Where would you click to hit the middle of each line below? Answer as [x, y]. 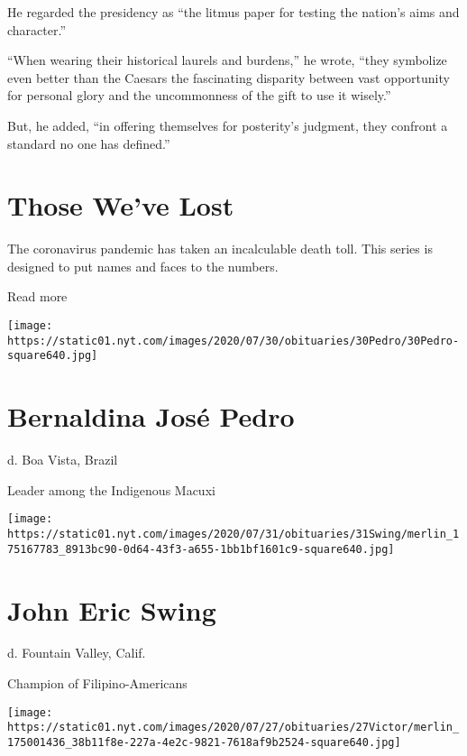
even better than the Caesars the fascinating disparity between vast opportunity [229, 77]
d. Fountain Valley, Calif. [77, 653]
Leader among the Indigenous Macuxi [111, 489]
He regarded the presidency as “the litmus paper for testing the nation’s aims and [233, 12]
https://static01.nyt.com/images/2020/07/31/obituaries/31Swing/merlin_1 [233, 534]
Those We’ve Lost [121, 205]
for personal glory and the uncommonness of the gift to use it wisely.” [199, 95]
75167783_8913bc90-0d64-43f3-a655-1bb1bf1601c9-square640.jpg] [201, 549]
